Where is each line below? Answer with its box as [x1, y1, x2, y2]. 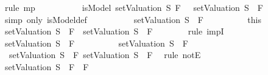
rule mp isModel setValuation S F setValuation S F [4, 1, 263, 13]
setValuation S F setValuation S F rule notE [9, 48, 201, 61]
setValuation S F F [4, 60, 89, 73]
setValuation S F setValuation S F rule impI [4, 25, 224, 37]
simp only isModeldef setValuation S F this [4, 13, 261, 25]
